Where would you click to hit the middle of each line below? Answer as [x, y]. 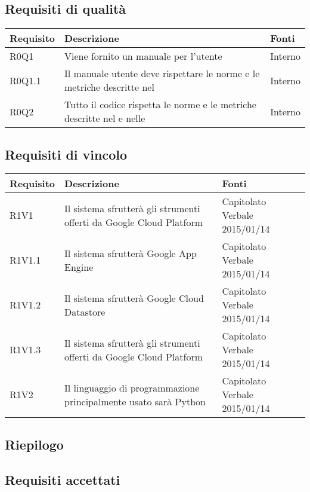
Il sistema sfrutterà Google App [131, 253]
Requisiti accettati [63, 479]
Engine [79, 267]
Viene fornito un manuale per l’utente [143, 56]
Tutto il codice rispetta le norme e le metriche [160, 105]
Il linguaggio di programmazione [132, 387]
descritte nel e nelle [105, 118]
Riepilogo [34, 444]
